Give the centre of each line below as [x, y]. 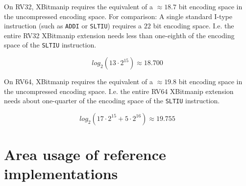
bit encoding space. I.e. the [194, 26]
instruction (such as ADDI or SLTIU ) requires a [73, 26]
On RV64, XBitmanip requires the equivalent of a [78, 81]
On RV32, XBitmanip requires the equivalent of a [78, 6]
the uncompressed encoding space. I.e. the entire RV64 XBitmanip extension [119, 91]
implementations [61, 174]
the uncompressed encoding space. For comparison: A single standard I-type [118, 16]
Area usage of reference [85, 154]
